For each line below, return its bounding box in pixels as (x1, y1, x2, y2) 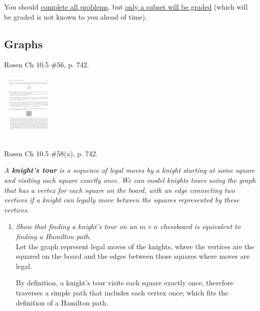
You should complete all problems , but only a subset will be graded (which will (4, 2, 248, 12)
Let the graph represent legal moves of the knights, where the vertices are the (16, 241, 254, 251)
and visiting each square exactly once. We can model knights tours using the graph (4, 175, 256, 185)
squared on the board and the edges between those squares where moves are (16, 251, 250, 261)
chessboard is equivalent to (160, 221, 241, 232)
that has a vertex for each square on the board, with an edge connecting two (4, 184, 235, 195)
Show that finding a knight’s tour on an (16, 221, 137, 232)
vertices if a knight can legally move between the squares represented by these (4, 194, 239, 205)
